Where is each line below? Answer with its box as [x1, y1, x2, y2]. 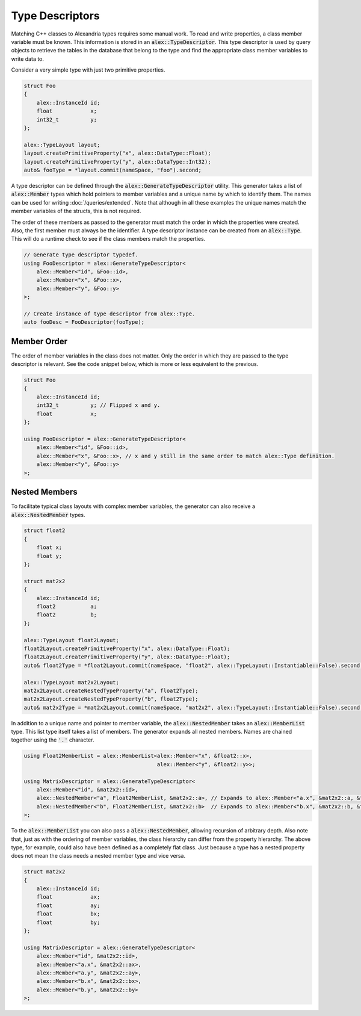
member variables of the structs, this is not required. [11, 208, 141, 215]
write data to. [11, 55, 45, 63]
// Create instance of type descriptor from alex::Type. [23, 311, 196, 317]
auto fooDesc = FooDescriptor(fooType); [23, 319, 144, 326]
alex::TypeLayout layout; [23, 141, 100, 148]
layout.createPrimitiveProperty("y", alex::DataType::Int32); [23, 158, 211, 165]
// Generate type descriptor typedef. [23, 252, 138, 258]
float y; [36, 553, 63, 559]
